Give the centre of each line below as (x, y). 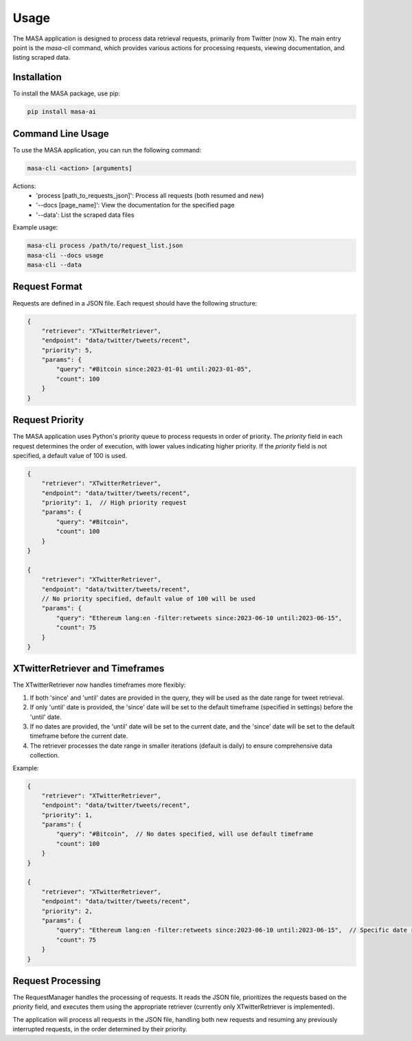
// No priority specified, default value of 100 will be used (148, 598)
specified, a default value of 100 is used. (70, 455)
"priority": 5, (67, 350)
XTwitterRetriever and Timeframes (89, 668)
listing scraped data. (42, 58)
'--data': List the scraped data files (85, 215)
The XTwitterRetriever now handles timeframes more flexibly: (99, 685)
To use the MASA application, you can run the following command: (107, 150)
